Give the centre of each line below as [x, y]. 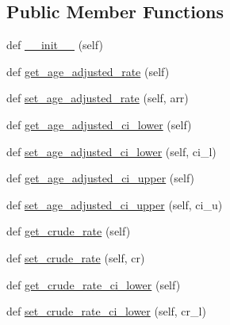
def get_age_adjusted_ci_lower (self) [99, 124]
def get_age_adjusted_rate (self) [88, 71]
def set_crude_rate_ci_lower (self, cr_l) [106, 311]
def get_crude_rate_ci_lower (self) [94, 284]
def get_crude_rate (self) [69, 231]
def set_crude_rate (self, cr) [76, 257]
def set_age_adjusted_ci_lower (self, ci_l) [111, 151]
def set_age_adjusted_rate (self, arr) [98, 98]
